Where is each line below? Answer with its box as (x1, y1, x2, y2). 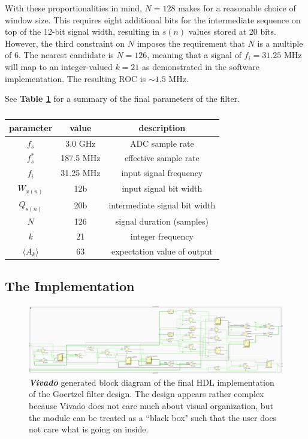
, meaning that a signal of (147, 49, 241, 61)
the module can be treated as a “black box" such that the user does (29, 411, 277, 423)
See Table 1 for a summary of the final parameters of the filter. (5, 92, 240, 105)
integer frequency (130, 229, 194, 242)
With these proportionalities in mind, (5, 2, 142, 14)
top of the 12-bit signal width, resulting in (5, 25, 160, 38)
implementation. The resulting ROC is (5, 72, 146, 84)
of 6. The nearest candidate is (5, 49, 114, 61)
